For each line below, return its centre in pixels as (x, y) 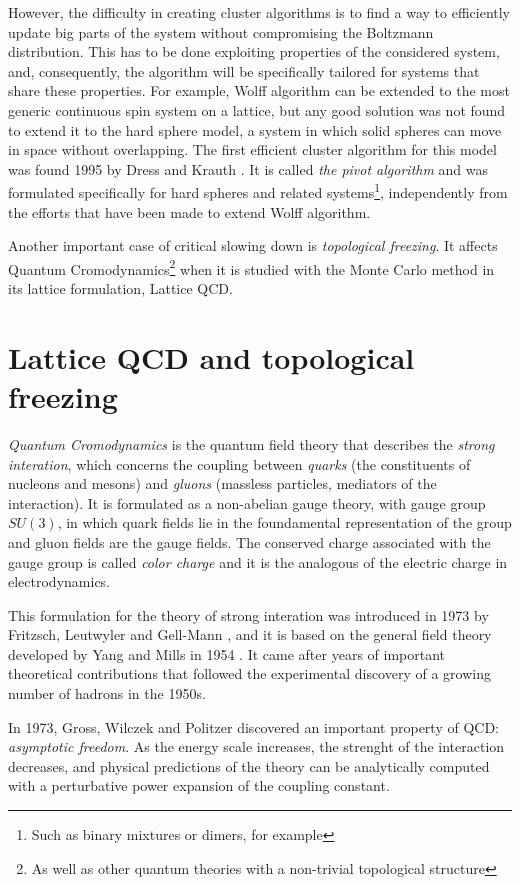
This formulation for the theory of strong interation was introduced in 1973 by (248, 614)
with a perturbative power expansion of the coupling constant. (199, 785)
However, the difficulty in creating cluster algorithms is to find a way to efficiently (259, 12)
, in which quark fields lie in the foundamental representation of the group (284, 522)
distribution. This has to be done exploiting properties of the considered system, (254, 51)
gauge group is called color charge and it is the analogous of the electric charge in (258, 561)
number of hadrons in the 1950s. (107, 693)
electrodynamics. (59, 581)
